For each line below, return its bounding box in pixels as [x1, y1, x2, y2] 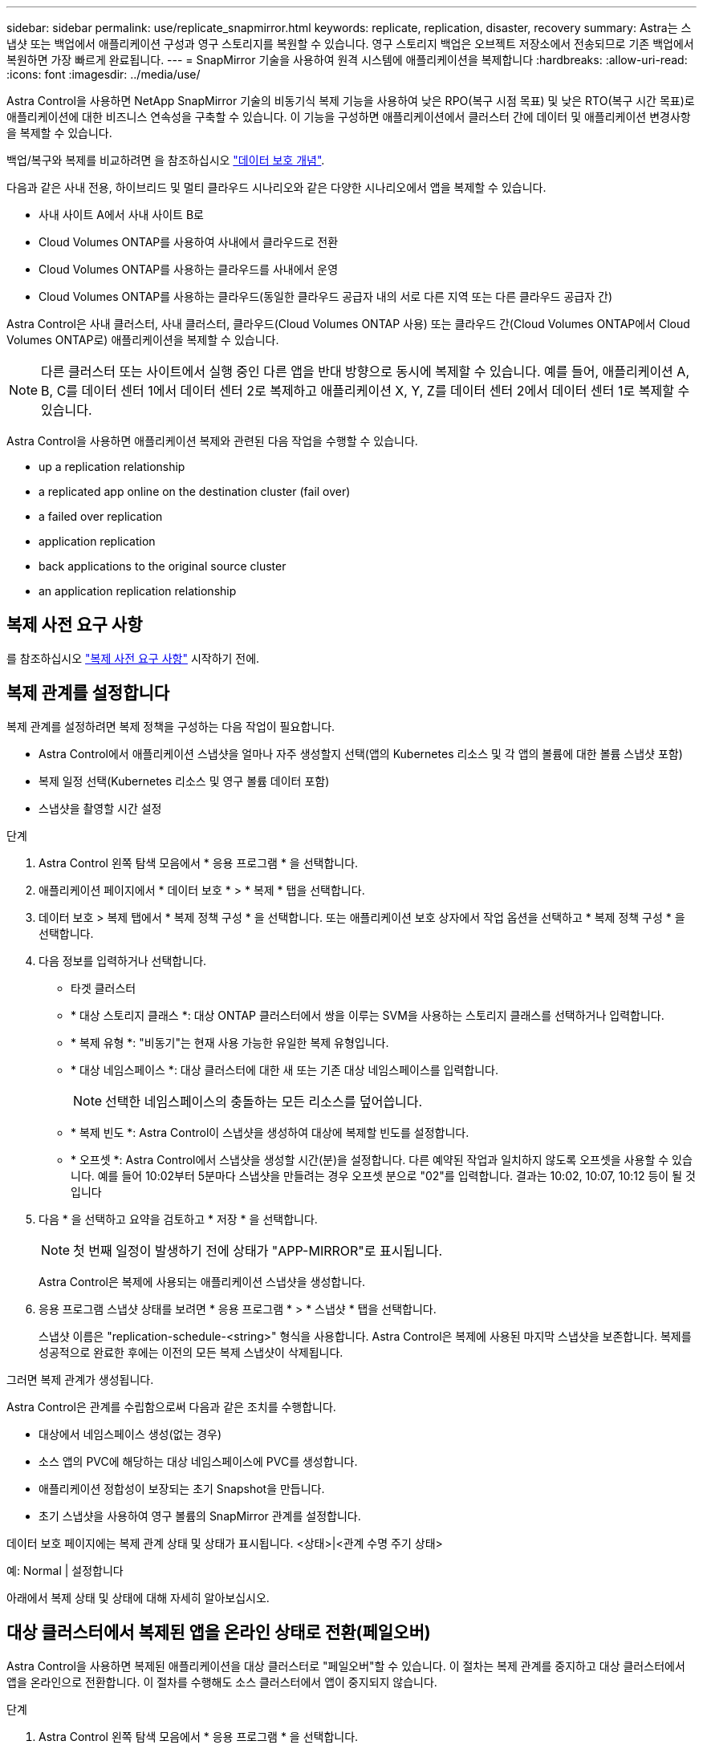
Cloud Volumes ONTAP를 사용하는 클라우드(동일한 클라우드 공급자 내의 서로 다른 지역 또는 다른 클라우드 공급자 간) [39, 290, 612, 303]
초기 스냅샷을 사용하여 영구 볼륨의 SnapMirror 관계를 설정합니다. [39, 1508, 361, 1523]
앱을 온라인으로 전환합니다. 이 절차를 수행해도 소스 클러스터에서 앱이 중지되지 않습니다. [6, 1674, 437, 1689]
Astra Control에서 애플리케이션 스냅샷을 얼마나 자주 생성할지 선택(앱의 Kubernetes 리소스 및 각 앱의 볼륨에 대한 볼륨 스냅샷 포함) [39, 746, 683, 761]
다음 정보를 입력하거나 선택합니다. [39, 953, 207, 968]
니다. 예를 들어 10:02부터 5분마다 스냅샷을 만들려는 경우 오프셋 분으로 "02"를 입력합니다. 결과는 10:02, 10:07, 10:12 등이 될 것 [71, 1168, 696, 1183]
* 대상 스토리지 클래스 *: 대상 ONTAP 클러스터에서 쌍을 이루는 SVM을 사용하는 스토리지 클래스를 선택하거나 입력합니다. [71, 1008, 664, 1022]
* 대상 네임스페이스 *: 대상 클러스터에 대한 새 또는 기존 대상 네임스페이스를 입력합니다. [71, 1062, 499, 1077]
